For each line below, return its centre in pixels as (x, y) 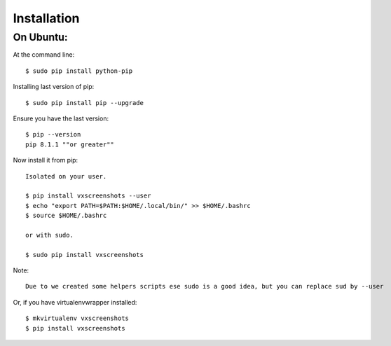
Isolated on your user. (66, 176)
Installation (46, 18)
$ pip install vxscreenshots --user (88, 196)
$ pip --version (53, 134)
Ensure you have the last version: (61, 118)
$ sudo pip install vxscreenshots (84, 255)
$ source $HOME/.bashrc (66, 216)
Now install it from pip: (46, 160)
